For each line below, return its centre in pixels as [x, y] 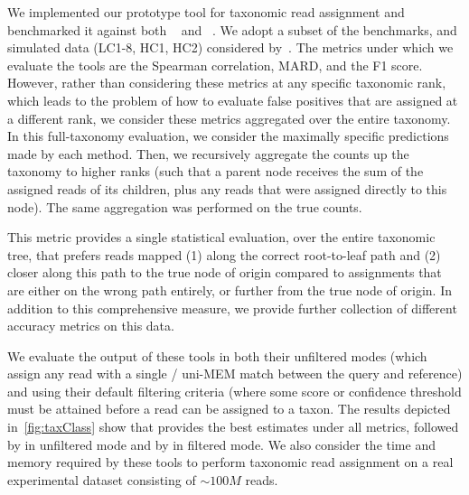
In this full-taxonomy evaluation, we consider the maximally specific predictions [228, 136]
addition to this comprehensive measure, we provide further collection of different [232, 308]
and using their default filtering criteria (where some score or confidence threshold [234, 391]
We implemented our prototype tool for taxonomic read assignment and [206, 12]
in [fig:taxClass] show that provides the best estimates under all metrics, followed [233, 427]
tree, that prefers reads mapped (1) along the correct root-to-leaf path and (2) [224, 254]
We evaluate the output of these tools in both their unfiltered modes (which [217, 355]
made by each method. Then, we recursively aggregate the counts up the [208, 153]
